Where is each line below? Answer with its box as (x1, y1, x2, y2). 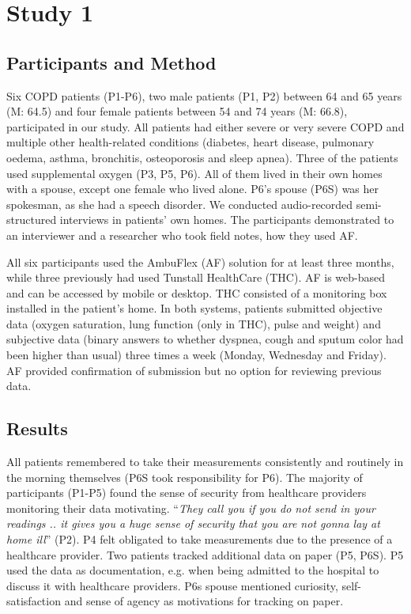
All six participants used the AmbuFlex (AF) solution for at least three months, (6, 253, 394, 270)
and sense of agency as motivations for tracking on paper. (64, 593, 344, 609)
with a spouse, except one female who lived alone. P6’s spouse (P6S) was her (6, 180, 379, 197)
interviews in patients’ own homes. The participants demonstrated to (59, 211, 394, 228)
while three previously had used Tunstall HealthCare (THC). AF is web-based (6, 269, 386, 286)
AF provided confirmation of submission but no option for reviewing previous (6, 362, 382, 378)
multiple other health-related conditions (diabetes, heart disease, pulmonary (6, 134, 375, 150)
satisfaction (6, 593, 61, 609)
